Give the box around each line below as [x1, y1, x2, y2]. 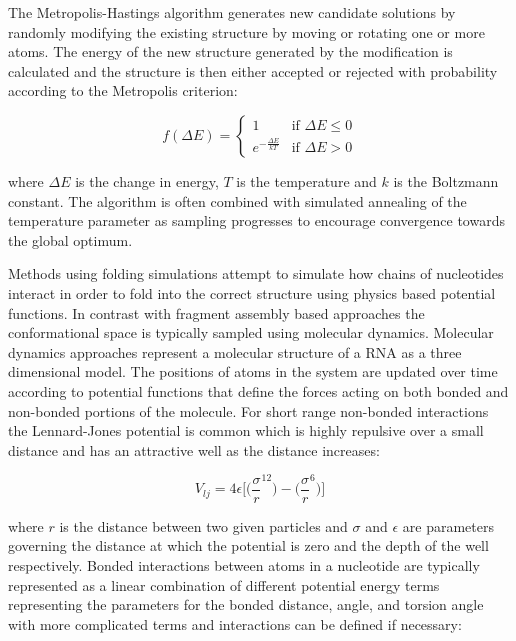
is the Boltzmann [393, 170, 499, 191]
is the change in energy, [75, 170, 219, 191]
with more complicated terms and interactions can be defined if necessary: [8, 613, 462, 634]
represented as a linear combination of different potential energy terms [8, 574, 440, 595]
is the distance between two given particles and [59, 515, 348, 536]
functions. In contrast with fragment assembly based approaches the [8, 302, 425, 323]
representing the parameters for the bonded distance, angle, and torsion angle [8, 594, 484, 615]
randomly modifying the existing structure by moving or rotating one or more [8, 21, 485, 42]
